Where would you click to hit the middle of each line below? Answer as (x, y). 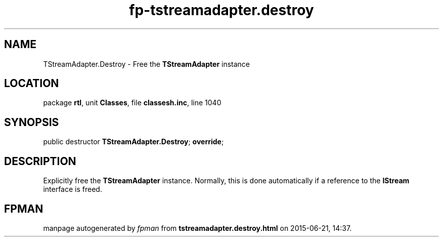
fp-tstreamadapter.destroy (221, 10)
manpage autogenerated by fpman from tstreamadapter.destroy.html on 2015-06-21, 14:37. (197, 228)
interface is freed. (73, 189)
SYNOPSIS (32, 122)
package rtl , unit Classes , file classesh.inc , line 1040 (132, 103)
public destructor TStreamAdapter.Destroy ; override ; (134, 142)
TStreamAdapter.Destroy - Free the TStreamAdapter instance (147, 64)
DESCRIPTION (40, 161)
